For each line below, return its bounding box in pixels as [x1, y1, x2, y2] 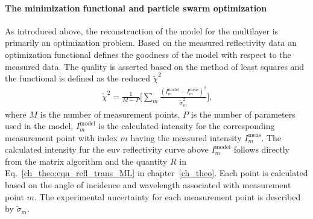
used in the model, [5, 119, 74, 132]
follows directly [233, 143, 289, 156]
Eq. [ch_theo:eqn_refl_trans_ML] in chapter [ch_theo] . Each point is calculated [5, 167, 308, 179]
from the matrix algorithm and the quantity [5, 154, 168, 167]
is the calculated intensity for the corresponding [98, 119, 275, 132]
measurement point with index [5, 131, 118, 144]
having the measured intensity [130, 131, 242, 144]
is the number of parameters [191, 107, 296, 120]
